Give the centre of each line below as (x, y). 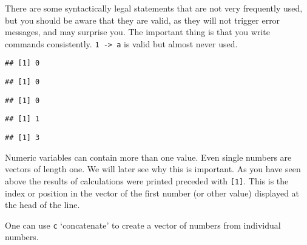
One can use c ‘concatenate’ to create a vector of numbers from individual (143, 225)
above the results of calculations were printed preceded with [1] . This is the (147, 180)
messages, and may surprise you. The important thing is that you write (137, 32)
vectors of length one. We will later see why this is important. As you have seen (153, 169)
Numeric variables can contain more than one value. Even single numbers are (148, 157)
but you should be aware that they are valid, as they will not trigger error (143, 20)
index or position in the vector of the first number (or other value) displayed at (152, 193)
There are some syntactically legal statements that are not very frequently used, (154, 8)
